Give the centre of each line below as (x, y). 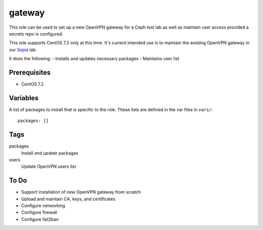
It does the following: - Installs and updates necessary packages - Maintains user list (94, 59)
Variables (24, 98)
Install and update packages (50, 153)
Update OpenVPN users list (49, 167)
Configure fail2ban (40, 219)
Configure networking (43, 206)
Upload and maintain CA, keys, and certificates (68, 199)
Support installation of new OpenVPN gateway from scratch (81, 192)
